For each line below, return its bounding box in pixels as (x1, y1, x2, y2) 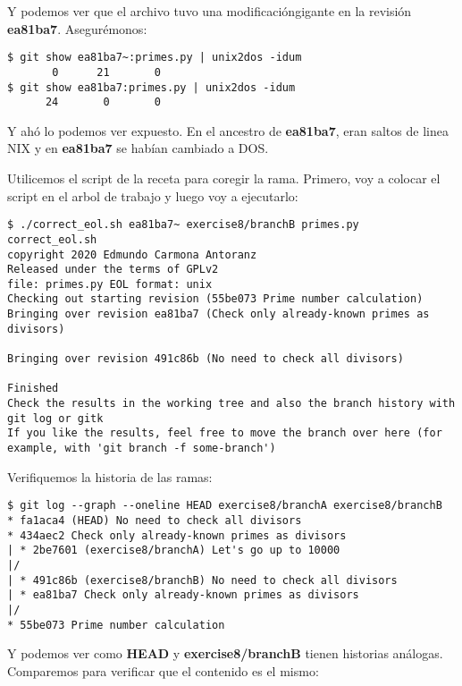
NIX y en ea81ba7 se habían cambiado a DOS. (7, 139, 269, 157)
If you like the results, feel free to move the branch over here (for (7, 427, 442, 440)
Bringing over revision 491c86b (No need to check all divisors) (7, 352, 404, 366)
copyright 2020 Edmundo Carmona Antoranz (7, 248, 257, 261)
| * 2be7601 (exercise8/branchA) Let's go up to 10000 (7, 544, 340, 557)
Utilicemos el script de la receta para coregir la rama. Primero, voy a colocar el (7, 169, 441, 187)
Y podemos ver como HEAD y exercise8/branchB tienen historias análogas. (7, 644, 443, 663)
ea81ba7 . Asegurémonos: (7, 19, 147, 38)
